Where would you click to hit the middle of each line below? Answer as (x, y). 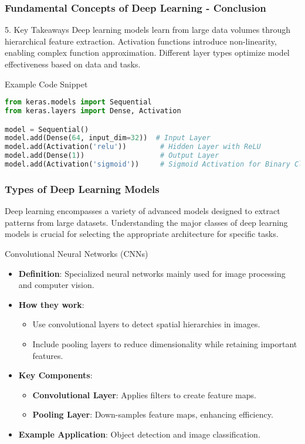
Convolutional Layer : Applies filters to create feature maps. (144, 394)
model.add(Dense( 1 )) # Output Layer (112, 156)
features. (48, 355)
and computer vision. (56, 285)
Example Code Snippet (46, 84)
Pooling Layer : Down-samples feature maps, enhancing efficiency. (153, 414)
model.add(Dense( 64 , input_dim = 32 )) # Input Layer (108, 138)
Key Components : (55, 375)
